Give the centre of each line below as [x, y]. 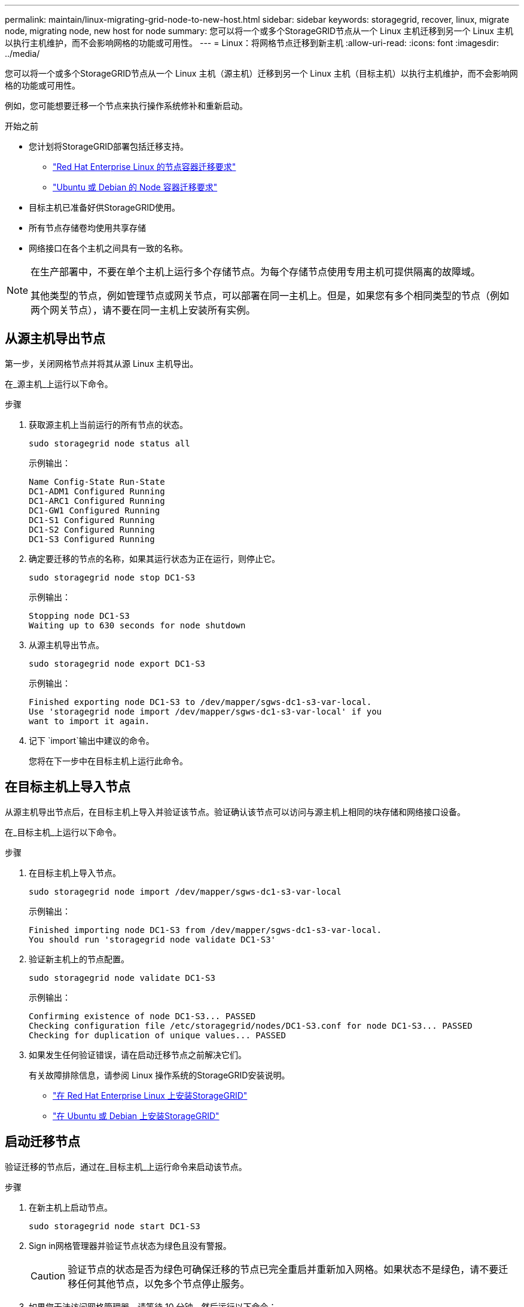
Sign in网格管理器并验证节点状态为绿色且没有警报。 [130, 1245]
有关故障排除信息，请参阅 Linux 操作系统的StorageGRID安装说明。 [159, 1075]
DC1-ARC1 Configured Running [97, 501]
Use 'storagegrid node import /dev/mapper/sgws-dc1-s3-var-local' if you [205, 711]
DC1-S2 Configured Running [92, 529]
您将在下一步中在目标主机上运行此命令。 [108, 761]
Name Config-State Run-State [97, 481]
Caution [48, 1276]
